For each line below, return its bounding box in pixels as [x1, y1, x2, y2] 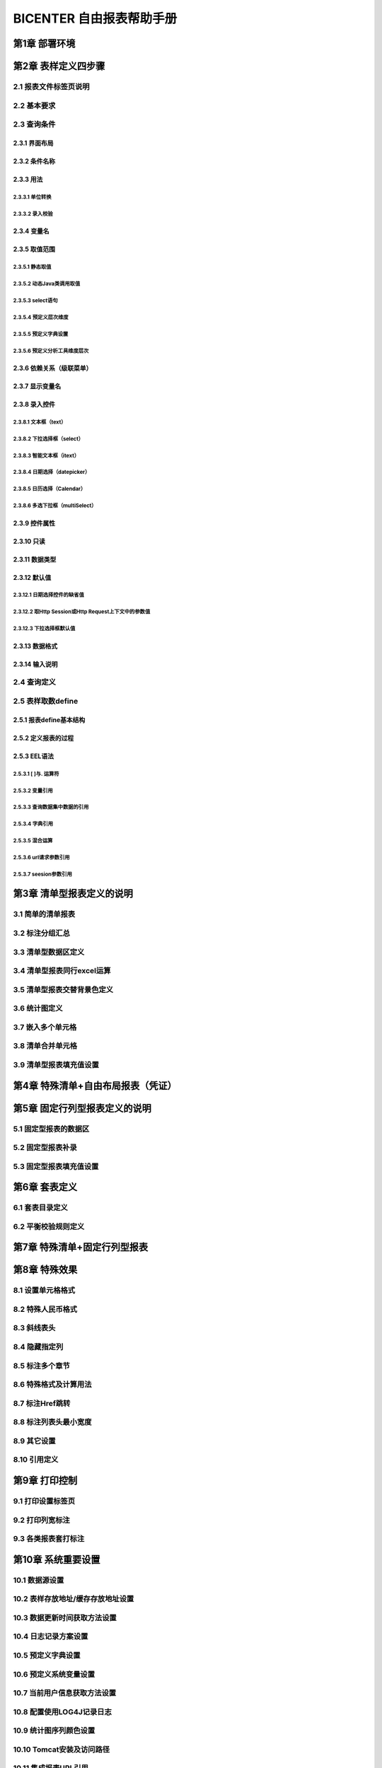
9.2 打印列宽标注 [13, 1515, 70, 1525]
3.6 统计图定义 [13, 1004, 63, 1013]
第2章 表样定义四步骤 [13, 60, 105, 72]
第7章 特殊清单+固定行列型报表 [13, 1241, 149, 1253]
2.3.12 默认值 [13, 573, 52, 581]
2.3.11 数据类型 [13, 555, 57, 564]
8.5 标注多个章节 [13, 1361, 70, 1371]
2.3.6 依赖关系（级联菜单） [13, 364, 93, 372]
